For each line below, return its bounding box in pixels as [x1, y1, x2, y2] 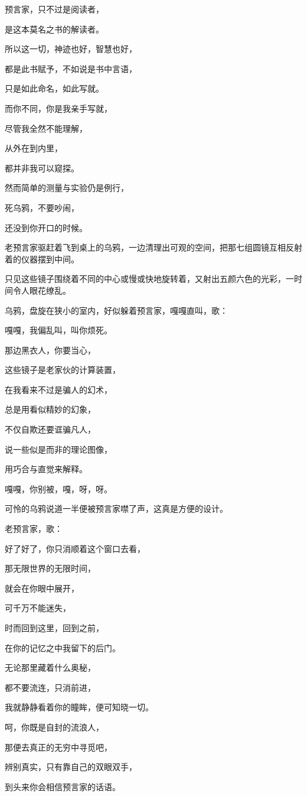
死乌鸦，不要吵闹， [5, 201, 79, 213]
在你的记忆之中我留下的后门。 [5, 641, 120, 654]
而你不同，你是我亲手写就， [5, 102, 112, 114]
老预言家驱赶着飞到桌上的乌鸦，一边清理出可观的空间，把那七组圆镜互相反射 [5, 241, 302, 254]
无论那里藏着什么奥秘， [5, 661, 96, 674]
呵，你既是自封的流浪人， [5, 720, 104, 733]
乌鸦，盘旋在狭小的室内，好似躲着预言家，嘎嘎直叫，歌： [5, 304, 228, 316]
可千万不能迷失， [5, 602, 71, 614]
